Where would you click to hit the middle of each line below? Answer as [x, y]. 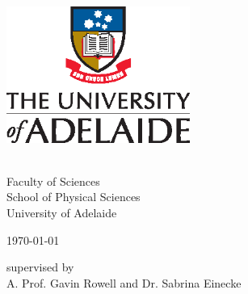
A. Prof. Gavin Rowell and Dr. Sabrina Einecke [124, 282]
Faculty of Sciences [53, 181]
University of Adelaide [62, 212]
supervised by [40, 267]
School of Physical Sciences [74, 197]
